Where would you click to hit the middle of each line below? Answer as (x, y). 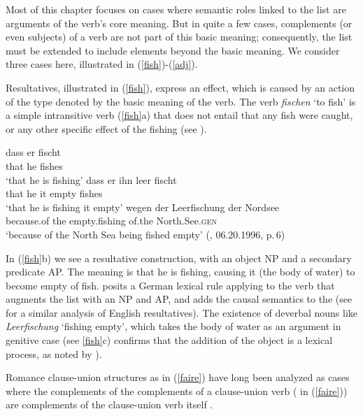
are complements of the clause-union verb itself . (109, 404)
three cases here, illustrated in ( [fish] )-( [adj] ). (102, 64)
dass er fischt (33, 152)
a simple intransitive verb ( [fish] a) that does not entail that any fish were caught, (179, 115)
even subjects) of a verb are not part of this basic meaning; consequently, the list (179, 37)
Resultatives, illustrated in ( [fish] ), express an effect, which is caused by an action (180, 87)
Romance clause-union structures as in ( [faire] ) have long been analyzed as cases (178, 377)
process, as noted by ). (54, 353)
